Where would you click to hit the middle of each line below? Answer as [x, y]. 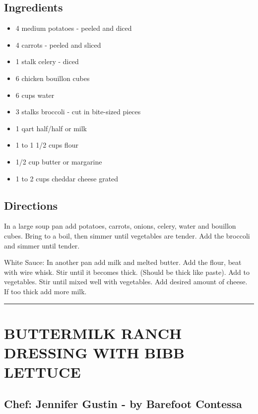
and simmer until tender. [42, 245]
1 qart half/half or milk [51, 128]
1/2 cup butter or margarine [59, 161]
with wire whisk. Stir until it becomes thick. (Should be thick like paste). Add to [127, 272]
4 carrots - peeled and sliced [58, 44]
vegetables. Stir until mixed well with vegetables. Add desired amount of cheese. [126, 282]
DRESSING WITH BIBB [95, 352]
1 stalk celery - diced [47, 61]
